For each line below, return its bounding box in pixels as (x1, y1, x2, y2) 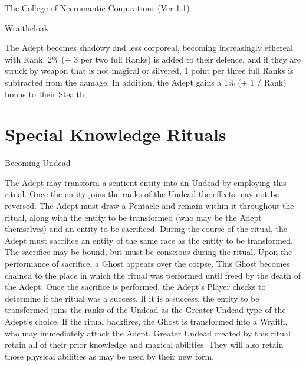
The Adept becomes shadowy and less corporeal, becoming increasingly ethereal (5, 41, 293, 54)
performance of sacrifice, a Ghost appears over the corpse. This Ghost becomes (5, 257, 290, 270)
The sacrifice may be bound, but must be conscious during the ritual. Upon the (5, 246, 292, 258)
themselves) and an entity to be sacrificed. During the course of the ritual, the (5, 223, 287, 235)
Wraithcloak (5, 21, 49, 34)
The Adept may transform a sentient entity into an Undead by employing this (5, 176, 287, 188)
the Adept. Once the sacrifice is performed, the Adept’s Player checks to (5, 280, 266, 293)
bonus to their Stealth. (5, 87, 87, 100)
